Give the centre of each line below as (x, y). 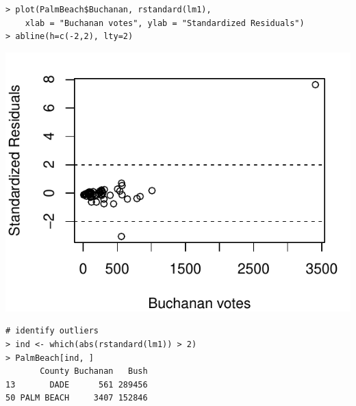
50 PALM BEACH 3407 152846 (77, 398)
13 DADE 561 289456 (77, 384)
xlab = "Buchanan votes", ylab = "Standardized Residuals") (165, 23)
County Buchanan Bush (94, 371)
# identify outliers (52, 331)
